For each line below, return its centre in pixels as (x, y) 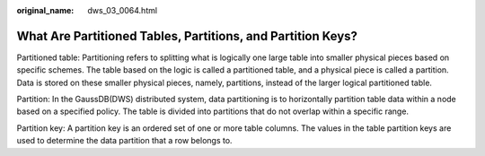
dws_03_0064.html (122, 10)
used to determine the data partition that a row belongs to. (124, 141)
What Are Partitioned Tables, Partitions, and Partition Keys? (187, 36)
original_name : (45, 10)
